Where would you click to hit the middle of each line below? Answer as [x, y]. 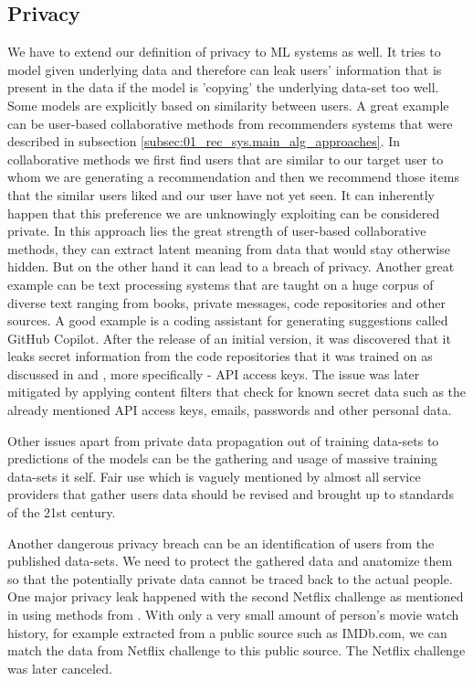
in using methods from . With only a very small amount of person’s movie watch [233, 615]
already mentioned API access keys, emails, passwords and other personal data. [230, 410]
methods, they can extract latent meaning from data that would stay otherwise [229, 248]
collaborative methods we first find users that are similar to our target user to [226, 159]
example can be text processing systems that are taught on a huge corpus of [221, 284]
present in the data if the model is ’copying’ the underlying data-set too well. [223, 87]
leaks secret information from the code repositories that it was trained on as [220, 356]
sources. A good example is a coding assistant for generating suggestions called [228, 320]
